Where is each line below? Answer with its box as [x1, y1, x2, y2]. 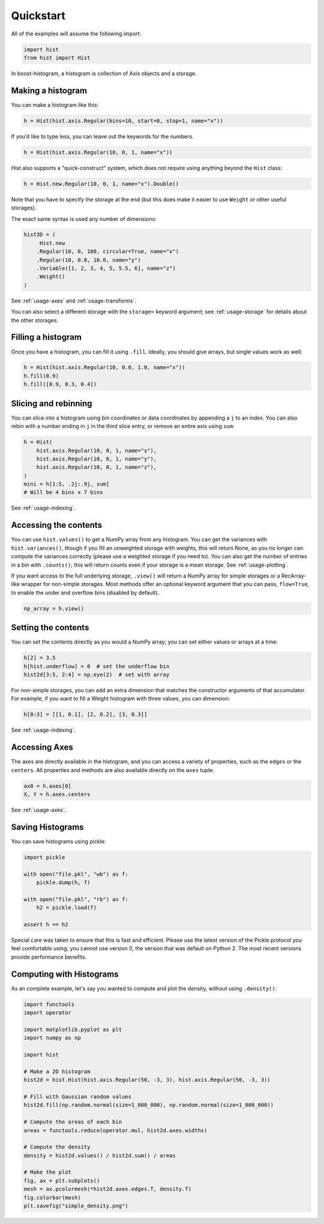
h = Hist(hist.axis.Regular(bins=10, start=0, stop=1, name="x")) [23, 117, 223, 124]
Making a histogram [11, 85, 87, 95]
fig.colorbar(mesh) [23, 1194, 81, 1201]
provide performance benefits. [11, 953, 87, 960]
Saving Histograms [11, 822, 84, 832]
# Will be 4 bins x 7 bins [23, 489, 103, 496]
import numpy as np [23, 1034, 81, 1042]
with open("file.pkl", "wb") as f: [23, 870, 128, 878]
